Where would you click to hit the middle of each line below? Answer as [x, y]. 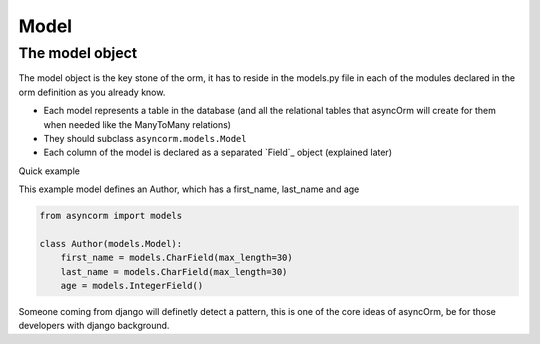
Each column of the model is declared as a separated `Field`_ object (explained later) [217, 152]
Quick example [49, 171]
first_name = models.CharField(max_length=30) [177, 258]
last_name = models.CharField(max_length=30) [174, 271]
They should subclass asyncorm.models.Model [145, 138]
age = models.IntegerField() [132, 286]
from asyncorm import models [111, 216]
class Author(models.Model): [111, 243]
